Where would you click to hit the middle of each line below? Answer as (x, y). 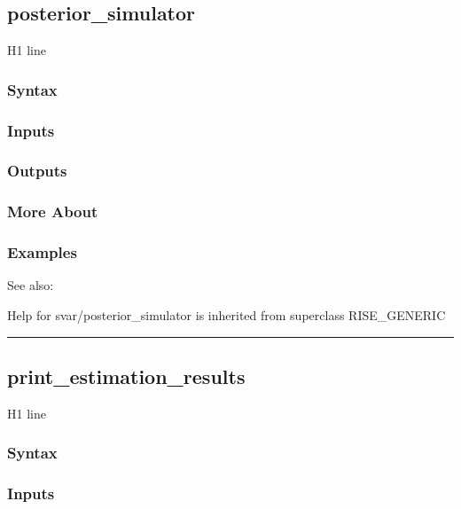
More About (53, 211)
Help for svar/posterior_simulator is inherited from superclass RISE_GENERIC (227, 314)
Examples (42, 252)
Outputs (37, 171)
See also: (31, 285)
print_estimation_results (126, 376)
